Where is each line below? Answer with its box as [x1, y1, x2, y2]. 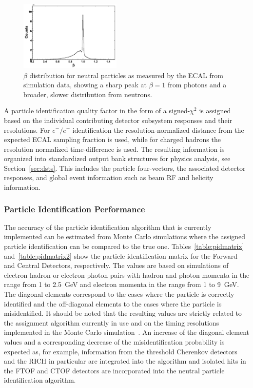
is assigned [199, 105, 231, 116]
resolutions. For [4, 124, 50, 135]
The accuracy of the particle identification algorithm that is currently [4, 222, 212, 232]
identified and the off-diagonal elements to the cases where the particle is [4, 298, 222, 308]
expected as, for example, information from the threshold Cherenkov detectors [4, 346, 237, 356]
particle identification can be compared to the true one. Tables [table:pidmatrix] [4, 241, 244, 251]
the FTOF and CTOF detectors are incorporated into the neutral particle [4, 365, 225, 375]
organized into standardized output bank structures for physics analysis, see [4, 153, 231, 163]
